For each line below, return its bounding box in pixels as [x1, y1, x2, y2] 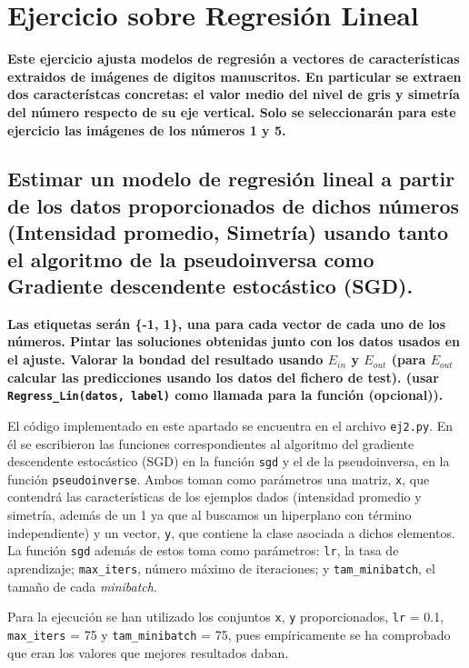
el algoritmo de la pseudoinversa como [7, 244, 374, 273]
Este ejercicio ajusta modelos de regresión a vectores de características [7, 49, 460, 68]
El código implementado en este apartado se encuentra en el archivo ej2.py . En [7, 415, 454, 434]
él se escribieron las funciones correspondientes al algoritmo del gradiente [7, 434, 414, 453]
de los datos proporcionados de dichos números [7, 191, 460, 219]
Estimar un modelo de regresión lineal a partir [7, 165, 455, 193]
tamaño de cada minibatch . [7, 576, 157, 595]
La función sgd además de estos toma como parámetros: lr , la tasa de [7, 541, 399, 560]
